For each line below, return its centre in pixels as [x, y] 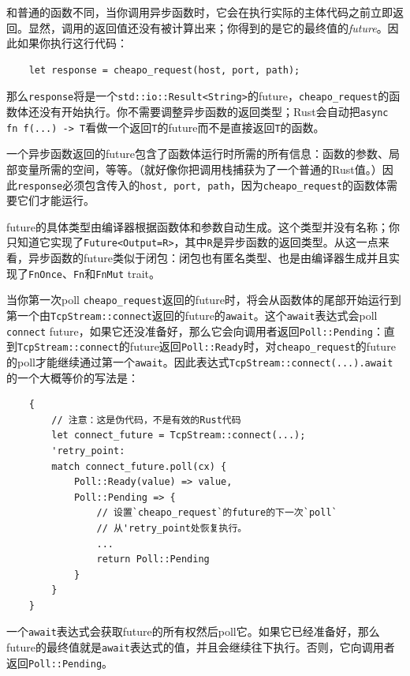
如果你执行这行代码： [72, 43]
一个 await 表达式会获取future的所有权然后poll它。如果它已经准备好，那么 [193, 631]
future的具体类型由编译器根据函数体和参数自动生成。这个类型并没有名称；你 [203, 226]
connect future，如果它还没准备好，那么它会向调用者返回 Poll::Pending [190, 330]
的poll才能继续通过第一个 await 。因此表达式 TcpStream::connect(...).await [200, 361]
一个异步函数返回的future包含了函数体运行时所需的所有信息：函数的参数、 [198, 154]
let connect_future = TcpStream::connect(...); [179, 436]
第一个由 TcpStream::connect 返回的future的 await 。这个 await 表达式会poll [192, 315]
